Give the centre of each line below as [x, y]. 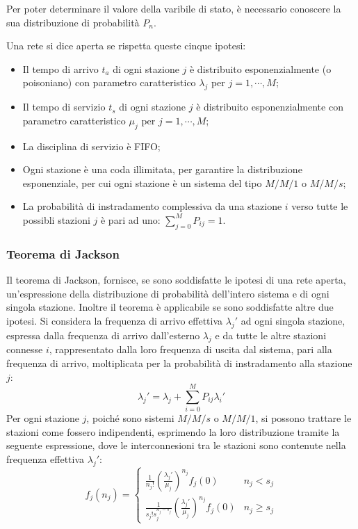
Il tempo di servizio [64, 107]
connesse [25, 349]
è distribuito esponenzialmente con [270, 107]
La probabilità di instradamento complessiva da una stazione [152, 206]
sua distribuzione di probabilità [73, 22]
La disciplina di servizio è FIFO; [91, 146]
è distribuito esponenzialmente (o [260, 68]
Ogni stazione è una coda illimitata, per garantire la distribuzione [162, 169]
